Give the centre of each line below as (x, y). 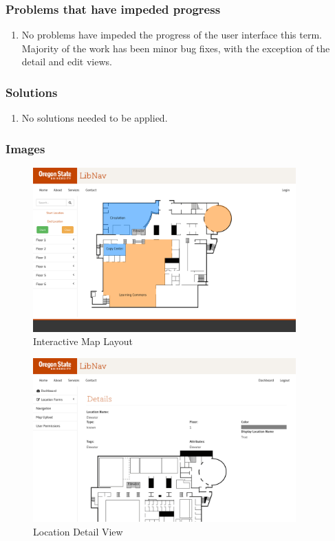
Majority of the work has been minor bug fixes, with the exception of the (176, 48)
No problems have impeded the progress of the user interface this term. (172, 35)
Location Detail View (78, 531)
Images (25, 148)
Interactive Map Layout (83, 341)
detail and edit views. (67, 62)
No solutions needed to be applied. (95, 118)
